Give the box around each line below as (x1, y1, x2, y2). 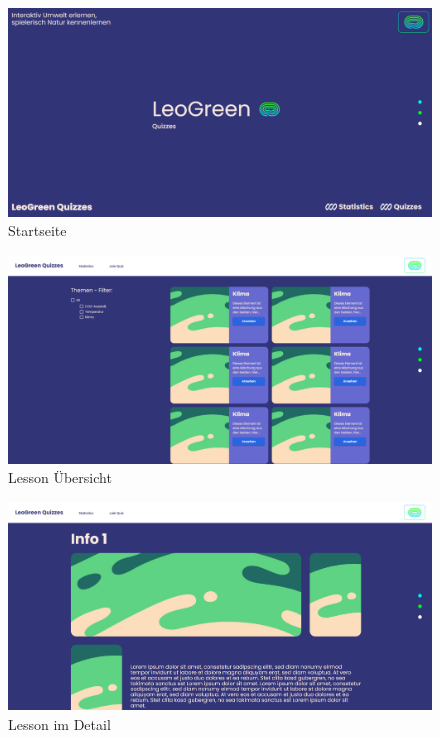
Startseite (8, 220, 67, 241)
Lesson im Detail (8, 713, 111, 734)
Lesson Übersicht (8, 467, 112, 488)
